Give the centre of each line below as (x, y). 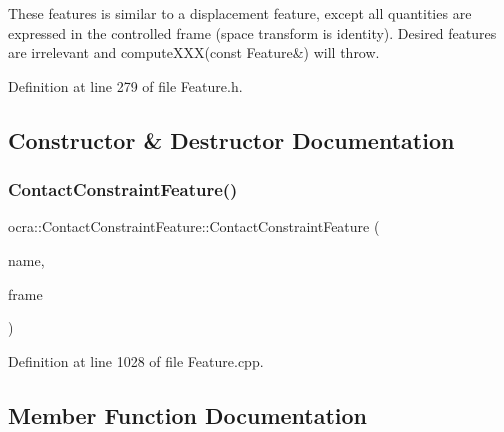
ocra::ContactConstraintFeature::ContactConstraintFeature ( (194, 226)
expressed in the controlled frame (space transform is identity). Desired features (252, 32)
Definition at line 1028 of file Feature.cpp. (136, 360)
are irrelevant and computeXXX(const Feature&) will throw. (194, 52)
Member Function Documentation (188, 414)
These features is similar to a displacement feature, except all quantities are (240, 13)
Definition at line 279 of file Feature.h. (125, 85)
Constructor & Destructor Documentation (231, 139)
